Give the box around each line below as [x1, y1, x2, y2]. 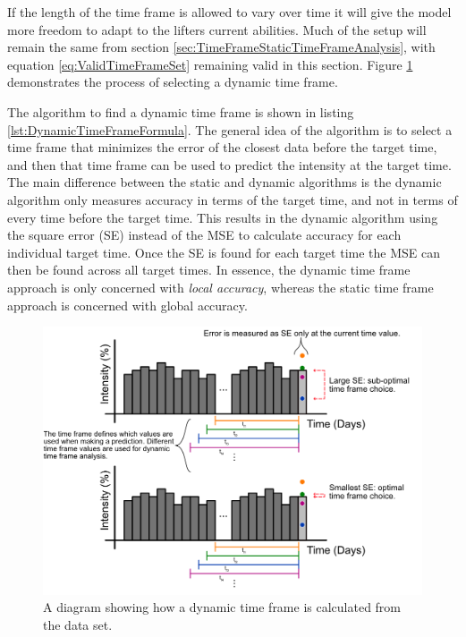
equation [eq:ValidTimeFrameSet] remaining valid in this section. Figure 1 [7, 55, 413, 73]
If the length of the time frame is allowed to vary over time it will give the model [7, 3, 452, 21]
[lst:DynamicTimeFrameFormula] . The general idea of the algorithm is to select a [7, 120, 453, 139]
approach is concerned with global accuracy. [7, 295, 248, 314]
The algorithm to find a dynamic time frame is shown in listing [7, 102, 354, 121]
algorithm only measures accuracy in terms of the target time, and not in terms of [7, 190, 458, 208]
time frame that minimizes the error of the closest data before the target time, [7, 138, 437, 157]
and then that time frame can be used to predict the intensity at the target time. [7, 155, 452, 174]
